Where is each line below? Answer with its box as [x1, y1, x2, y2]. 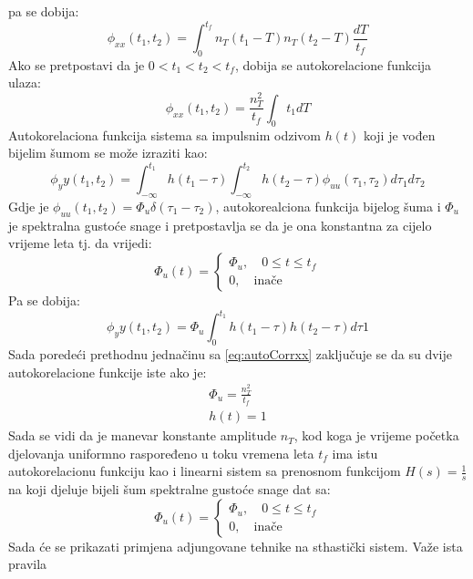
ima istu [332, 443, 378, 462]
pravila [8, 554, 47, 574]
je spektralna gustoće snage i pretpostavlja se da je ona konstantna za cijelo [8, 215, 432, 234]
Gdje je [8, 197, 49, 216]
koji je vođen [363, 125, 436, 144]
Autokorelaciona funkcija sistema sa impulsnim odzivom [8, 125, 321, 144]
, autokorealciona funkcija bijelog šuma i [215, 197, 441, 216]
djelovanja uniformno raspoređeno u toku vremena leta [8, 443, 314, 462]
